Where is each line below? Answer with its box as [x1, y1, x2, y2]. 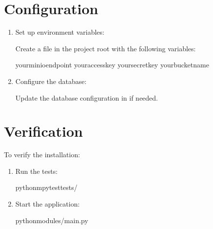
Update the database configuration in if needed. [15, 92, 158, 103]
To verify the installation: [4, 149, 80, 160]
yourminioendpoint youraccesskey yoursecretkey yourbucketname [15, 60, 209, 70]
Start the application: [15, 199, 80, 208]
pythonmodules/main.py [15, 215, 88, 225]
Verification [4, 121, 83, 141]
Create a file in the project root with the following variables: [15, 43, 196, 53]
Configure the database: [15, 76, 87, 86]
